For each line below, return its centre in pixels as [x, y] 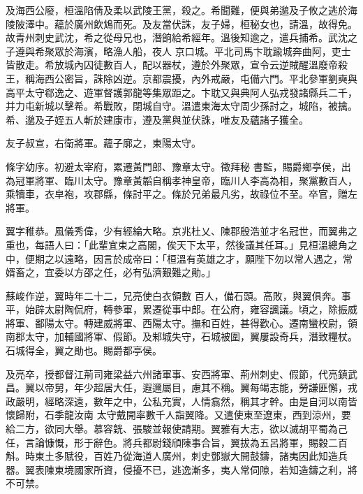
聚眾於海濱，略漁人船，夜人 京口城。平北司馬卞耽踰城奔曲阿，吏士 [198, 51]
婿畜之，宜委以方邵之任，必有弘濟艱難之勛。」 [111, 272]
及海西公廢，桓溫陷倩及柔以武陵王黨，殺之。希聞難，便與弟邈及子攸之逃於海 [181, 10]
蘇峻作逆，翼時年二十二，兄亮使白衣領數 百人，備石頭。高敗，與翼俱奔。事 [178, 295]
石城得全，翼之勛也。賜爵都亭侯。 [84, 350]
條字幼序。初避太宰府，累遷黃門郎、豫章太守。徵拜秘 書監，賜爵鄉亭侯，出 [178, 166]
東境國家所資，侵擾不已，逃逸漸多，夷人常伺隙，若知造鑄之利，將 [206, 469]
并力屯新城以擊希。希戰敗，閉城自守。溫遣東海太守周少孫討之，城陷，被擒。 [181, 106]
